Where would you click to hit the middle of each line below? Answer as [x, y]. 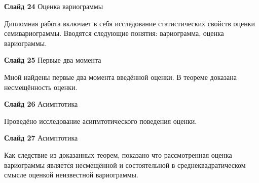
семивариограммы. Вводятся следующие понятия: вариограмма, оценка [114, 33]
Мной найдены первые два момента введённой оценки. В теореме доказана [120, 77]
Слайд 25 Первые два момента [53, 60]
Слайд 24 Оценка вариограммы [54, 6]
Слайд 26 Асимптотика [41, 104]
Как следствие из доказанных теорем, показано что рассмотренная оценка [118, 154]
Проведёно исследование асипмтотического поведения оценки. [101, 121]
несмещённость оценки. [41, 87]
